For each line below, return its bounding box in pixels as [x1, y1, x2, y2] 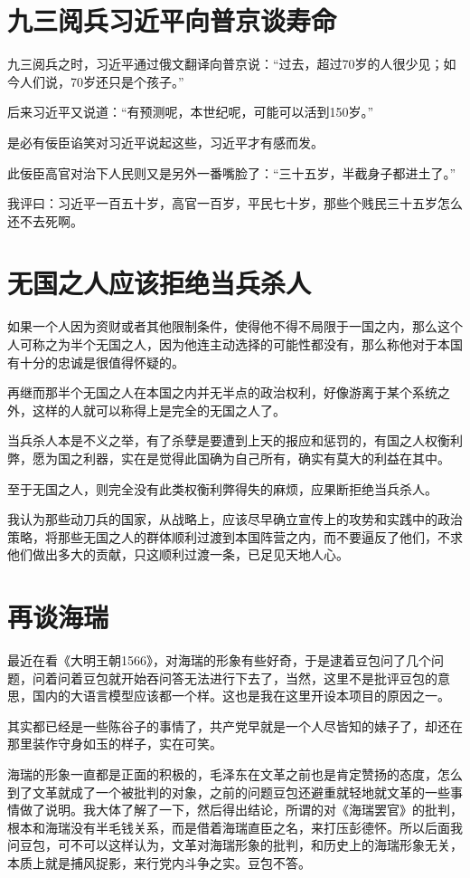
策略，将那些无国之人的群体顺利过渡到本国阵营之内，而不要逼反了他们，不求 [7, 527, 463, 546]
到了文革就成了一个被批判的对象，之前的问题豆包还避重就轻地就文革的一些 [7, 782, 450, 801]
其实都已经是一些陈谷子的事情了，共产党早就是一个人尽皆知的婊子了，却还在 [7, 716, 463, 735]
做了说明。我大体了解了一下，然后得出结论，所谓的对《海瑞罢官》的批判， [19, 800, 463, 819]
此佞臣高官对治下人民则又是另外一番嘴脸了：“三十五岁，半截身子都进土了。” [7, 163, 456, 182]
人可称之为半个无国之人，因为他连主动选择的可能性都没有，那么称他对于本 [7, 335, 450, 353]
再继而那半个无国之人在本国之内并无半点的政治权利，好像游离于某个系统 [7, 383, 437, 402]
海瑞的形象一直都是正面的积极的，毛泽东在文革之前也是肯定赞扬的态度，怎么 [7, 765, 463, 784]
